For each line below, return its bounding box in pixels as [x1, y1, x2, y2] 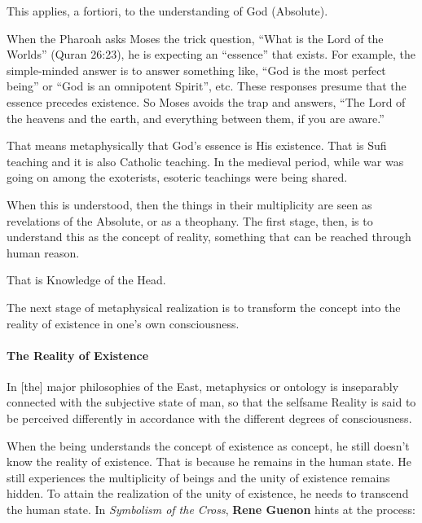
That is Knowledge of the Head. [7, 271, 166, 288]
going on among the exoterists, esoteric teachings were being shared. [7, 169, 348, 186]
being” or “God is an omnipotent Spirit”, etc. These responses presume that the [7, 77, 407, 94]
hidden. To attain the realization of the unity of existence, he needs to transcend [7, 485, 409, 502]
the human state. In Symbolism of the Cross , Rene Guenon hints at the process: [7, 501, 415, 518]
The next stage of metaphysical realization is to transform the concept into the [7, 298, 401, 315]
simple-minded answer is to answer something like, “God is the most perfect [7, 61, 386, 78]
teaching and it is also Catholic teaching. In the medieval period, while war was [7, 152, 404, 169]
